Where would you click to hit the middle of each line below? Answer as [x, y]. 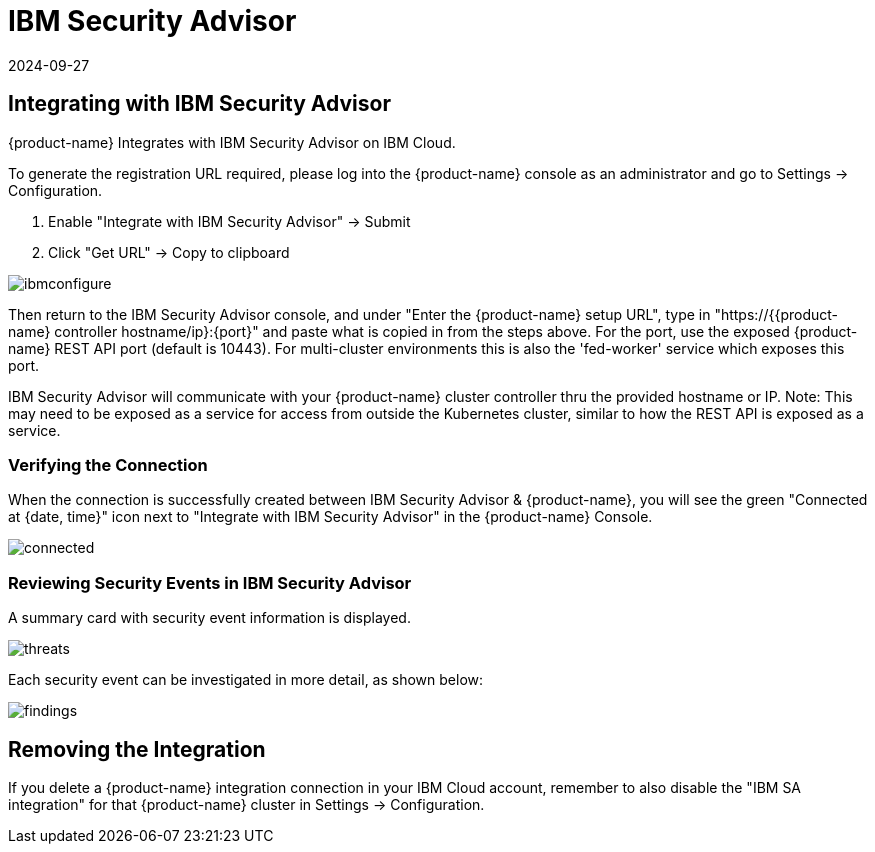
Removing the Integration [137, 749]
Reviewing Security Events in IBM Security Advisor [210, 582]
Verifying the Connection [108, 464]
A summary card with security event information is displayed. [209, 618]
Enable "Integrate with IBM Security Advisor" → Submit [229, 221]
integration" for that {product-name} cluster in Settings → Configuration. [246, 804]
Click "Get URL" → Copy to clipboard [169, 252]
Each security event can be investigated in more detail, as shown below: [246, 680]
